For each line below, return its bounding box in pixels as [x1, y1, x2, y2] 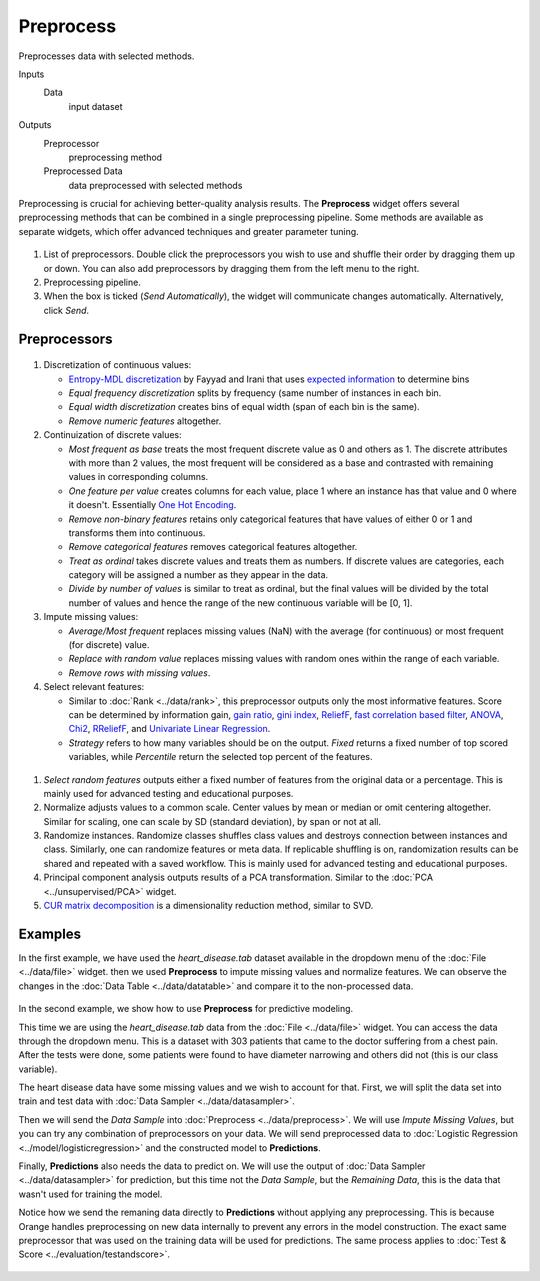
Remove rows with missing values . [68, 666, 211, 679]
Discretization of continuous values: [43, 359, 192, 371]
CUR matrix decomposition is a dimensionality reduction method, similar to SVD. [43, 900, 374, 912]
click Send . [43, 304, 90, 316]
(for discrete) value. [68, 639, 150, 651]
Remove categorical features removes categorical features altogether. [68, 541, 358, 553]
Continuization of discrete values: [43, 429, 182, 441]
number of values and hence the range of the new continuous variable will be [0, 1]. [68, 596, 413, 609]
